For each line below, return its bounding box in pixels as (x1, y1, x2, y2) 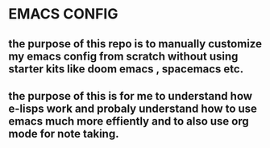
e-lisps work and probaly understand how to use (8, 101, 258, 115)
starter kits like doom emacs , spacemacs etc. (8, 62, 244, 76)
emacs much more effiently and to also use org (8, 114, 250, 128)
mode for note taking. (8, 126, 119, 141)
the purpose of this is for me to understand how (8, 89, 252, 103)
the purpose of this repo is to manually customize (8, 37, 262, 51)
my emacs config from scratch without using (8, 49, 239, 63)
